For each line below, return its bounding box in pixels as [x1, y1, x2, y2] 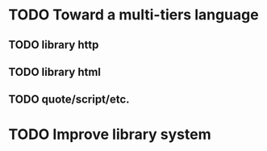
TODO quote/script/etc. [8, 93, 131, 107]
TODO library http [8, 38, 99, 52]
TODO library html [8, 65, 102, 78]
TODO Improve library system [8, 125, 211, 143]
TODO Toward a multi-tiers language [8, 6, 260, 24]
